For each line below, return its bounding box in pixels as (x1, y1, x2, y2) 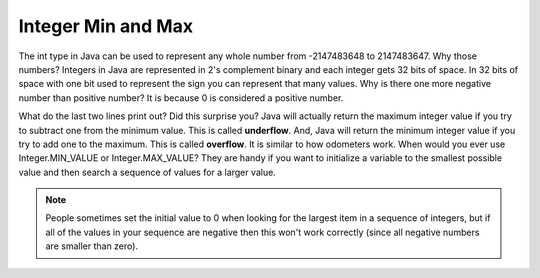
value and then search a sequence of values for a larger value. (18, 166, 277, 178)
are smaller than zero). (45, 240, 139, 252)
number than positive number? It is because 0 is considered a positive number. (18, 91, 344, 104)
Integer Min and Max (18, 15, 194, 37)
